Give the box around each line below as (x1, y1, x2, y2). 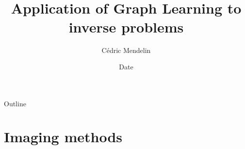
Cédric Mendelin (101, 45, 151, 55)
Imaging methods (4, 127, 123, 147)
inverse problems (68, 17, 184, 37)
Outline (4, 98, 26, 108)
